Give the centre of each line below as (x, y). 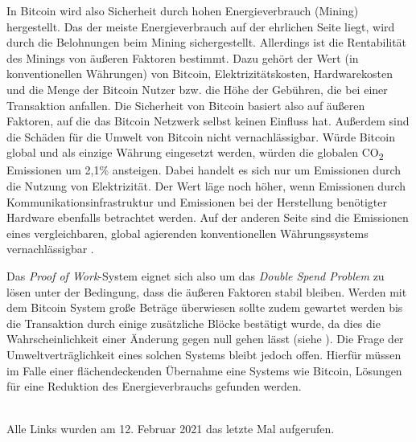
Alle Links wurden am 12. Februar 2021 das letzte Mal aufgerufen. (171, 429)
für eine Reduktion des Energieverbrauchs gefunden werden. (154, 386)
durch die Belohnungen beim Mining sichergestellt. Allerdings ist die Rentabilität (207, 42)
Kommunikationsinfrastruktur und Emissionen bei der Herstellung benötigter (197, 201)
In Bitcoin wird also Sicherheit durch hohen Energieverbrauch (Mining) (183, 10)
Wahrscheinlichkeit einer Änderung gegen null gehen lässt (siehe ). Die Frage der (205, 339)
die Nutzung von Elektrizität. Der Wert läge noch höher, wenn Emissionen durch (206, 186)
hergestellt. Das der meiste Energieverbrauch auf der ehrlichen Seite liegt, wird (201, 26)
